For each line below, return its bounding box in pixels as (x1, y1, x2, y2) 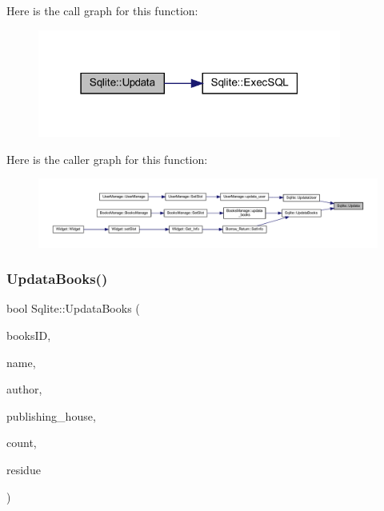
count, (6, 434, 37, 451)
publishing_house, (6, 407, 96, 424)
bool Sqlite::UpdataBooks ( (6, 300, 140, 317)
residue (6, 461, 41, 477)
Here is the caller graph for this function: (6, 150, 208, 167)
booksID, (6, 326, 51, 343)
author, (6, 381, 42, 397)
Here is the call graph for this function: (6, 2, 198, 18)
